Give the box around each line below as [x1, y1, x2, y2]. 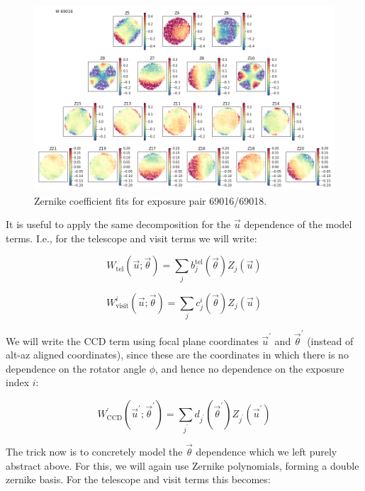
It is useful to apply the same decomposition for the [6, 217, 231, 232]
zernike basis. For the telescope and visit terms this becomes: [6, 472, 271, 487]
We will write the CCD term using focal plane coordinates [6, 333, 259, 348]
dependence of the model [244, 217, 352, 232]
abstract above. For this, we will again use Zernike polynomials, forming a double [6, 458, 359, 473]
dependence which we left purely [196, 444, 337, 459]
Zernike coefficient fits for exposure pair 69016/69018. [34, 193, 267, 208]
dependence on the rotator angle [6, 361, 147, 376]
